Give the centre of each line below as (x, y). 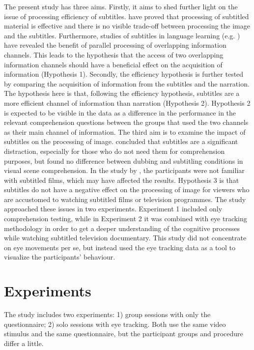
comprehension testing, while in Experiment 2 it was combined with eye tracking (126, 219)
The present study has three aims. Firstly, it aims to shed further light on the (121, 6)
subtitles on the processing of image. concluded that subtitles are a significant (121, 141)
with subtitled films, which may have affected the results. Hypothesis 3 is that (122, 180)
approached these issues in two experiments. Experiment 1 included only (113, 209)
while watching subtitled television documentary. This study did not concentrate (125, 238)
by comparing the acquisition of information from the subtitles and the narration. (127, 83)
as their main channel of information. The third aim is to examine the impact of (125, 131)
